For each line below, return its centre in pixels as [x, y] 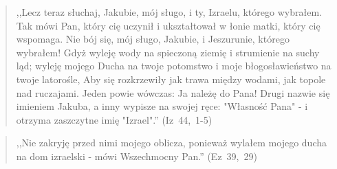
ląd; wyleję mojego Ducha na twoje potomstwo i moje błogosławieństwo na [174, 66]
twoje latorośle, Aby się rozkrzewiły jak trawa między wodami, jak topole [171, 79]
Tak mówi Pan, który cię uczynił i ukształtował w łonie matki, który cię [168, 25]
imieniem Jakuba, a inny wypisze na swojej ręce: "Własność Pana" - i [162, 106]
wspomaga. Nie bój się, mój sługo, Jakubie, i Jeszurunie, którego [153, 39]
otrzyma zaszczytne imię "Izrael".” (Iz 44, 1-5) [114, 119]
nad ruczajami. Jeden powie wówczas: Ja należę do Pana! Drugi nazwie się [173, 92]
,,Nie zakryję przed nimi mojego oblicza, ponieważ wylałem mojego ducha [172, 143]
